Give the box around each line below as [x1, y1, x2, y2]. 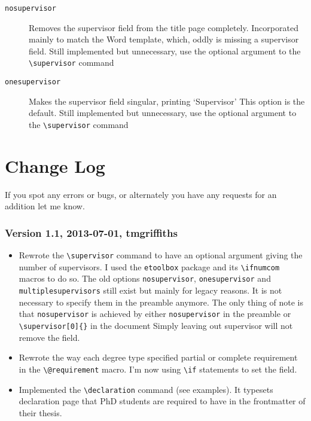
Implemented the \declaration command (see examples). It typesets [19, 383, 273, 395]
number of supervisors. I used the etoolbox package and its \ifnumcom [19, 260, 280, 273]
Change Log [5, 153, 105, 178]
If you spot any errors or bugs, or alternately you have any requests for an [5, 188, 277, 200]
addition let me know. [5, 200, 85, 212]
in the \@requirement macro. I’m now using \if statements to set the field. [19, 362, 297, 375]
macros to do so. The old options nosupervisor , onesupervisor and [19, 272, 271, 285]
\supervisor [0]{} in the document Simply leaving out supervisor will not [19, 319, 293, 331]
